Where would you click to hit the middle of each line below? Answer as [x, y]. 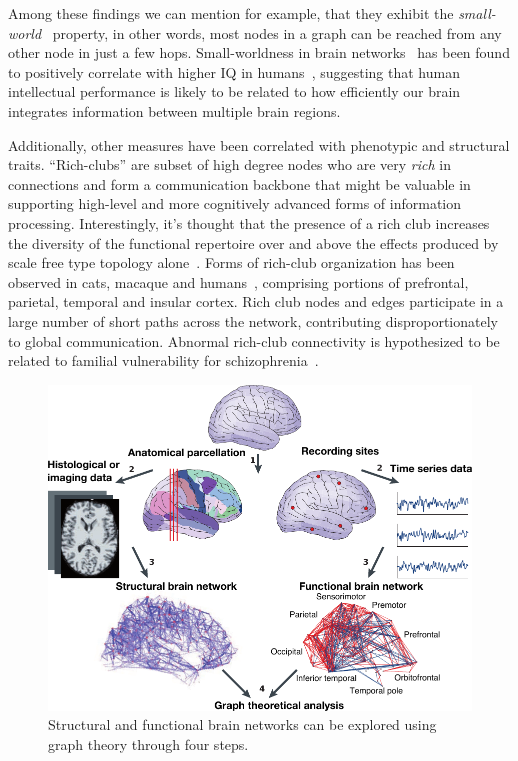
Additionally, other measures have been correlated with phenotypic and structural [259, 144]
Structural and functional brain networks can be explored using [242, 724]
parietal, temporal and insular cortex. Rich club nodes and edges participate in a [256, 301]
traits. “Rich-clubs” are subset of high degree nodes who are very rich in [230, 164]
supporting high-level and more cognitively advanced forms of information [235, 203]
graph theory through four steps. [148, 743]
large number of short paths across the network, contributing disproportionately [253, 320]
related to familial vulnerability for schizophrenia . [163, 360]
